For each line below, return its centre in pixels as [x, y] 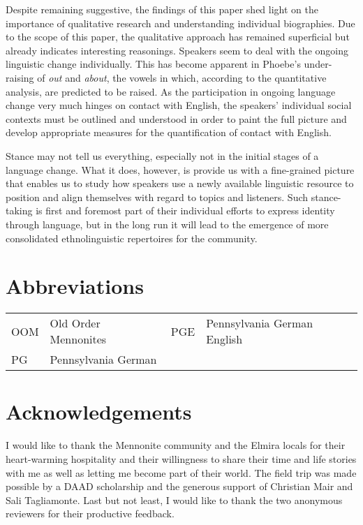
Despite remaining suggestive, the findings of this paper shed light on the [162, 9]
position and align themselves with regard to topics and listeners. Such [157, 197]
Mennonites [78, 339]
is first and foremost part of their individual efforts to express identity [185, 210]
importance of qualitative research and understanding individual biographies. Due [180, 23]
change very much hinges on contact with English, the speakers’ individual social [179, 105]
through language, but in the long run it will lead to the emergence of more [167, 224]
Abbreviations [75, 286]
